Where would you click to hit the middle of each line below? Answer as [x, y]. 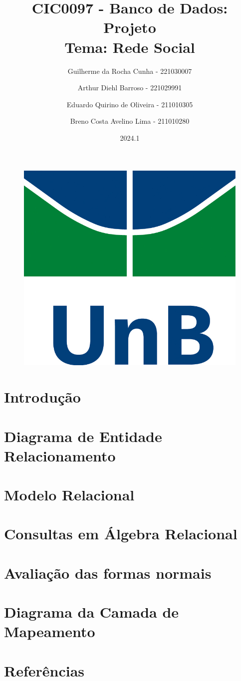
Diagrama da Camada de [92, 612]
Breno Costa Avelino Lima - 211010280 [130, 121]
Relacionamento [60, 455]
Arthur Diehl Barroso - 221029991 [130, 88]
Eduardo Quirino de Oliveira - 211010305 [130, 104]
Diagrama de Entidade [83, 436]
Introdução [42, 397]
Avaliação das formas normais [108, 572]
